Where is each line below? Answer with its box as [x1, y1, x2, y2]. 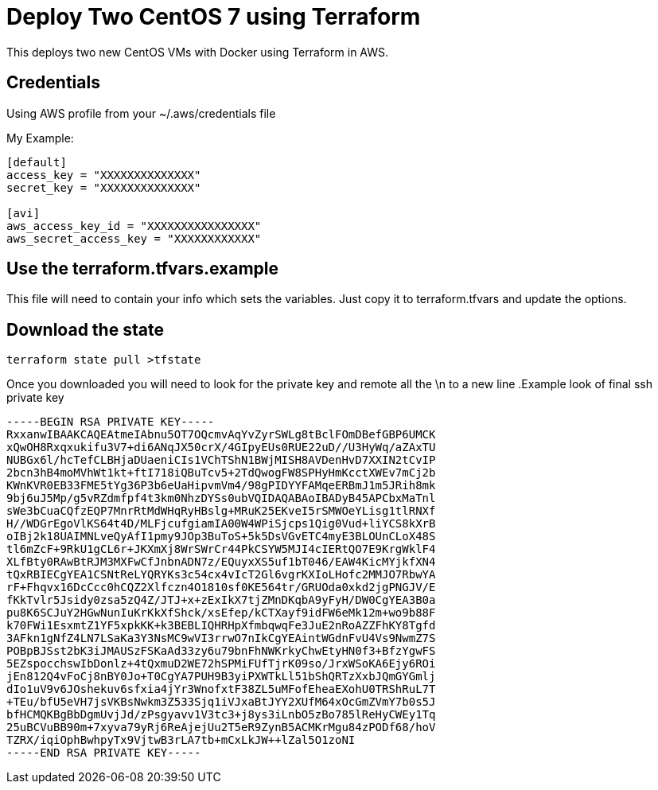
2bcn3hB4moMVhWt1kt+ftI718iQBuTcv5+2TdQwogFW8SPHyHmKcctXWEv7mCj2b [6, 466, 436, 480]
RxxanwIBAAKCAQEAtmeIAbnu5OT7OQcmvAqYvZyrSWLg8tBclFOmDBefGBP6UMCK [6, 428, 436, 442]
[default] [6, 155, 67, 169]
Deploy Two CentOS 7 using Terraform [6, 3, 421, 30]
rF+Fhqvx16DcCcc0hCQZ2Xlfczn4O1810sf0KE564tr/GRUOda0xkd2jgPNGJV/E [6, 581, 436, 594]
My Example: [6, 130, 74, 145]
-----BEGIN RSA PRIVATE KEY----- [6, 415, 215, 429]
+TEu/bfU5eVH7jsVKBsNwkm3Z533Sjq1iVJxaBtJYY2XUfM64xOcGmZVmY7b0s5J [6, 695, 436, 709]
